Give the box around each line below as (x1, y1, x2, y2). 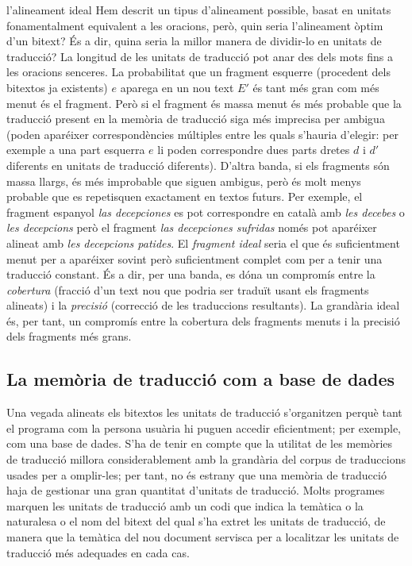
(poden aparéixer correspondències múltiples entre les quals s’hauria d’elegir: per (6, 125, 399, 142)
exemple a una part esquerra (6, 141, 145, 158)
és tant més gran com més (252, 79, 379, 95)
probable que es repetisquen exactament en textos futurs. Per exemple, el (6, 188, 363, 205)
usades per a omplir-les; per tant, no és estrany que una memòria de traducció (6, 466, 387, 483)
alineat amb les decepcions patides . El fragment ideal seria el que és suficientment (6, 234, 400, 251)
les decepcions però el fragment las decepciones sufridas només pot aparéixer (6, 219, 377, 236)
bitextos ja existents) (6, 79, 108, 95)
